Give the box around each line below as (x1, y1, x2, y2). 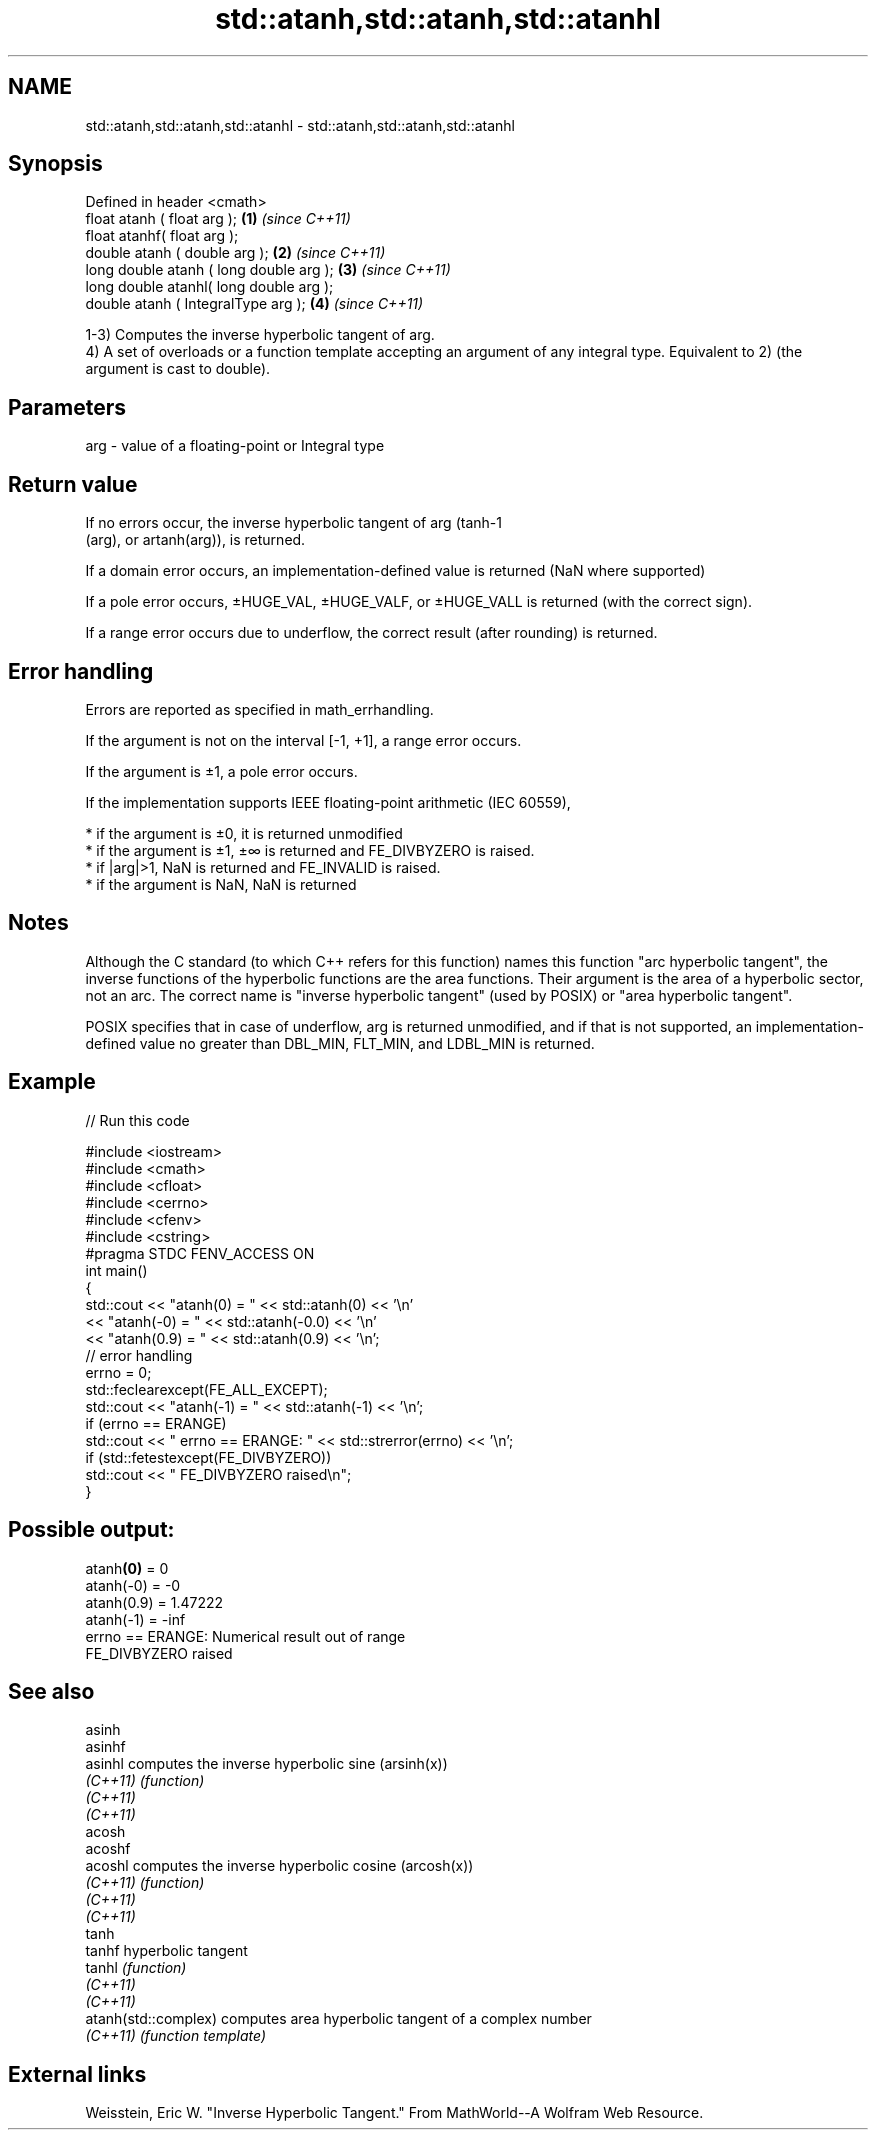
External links (8, 2061, 147, 2087)
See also (8, 1678, 95, 1704)
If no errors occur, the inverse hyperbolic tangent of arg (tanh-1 (85, 514, 502, 532)
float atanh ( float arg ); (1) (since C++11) (85, 210, 351, 228)
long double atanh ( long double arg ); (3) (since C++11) (85, 261, 451, 279)
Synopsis (8, 151, 103, 177)
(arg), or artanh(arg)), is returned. (85, 531, 306, 549)
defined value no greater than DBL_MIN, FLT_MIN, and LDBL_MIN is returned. (85, 1034, 595, 1052)
